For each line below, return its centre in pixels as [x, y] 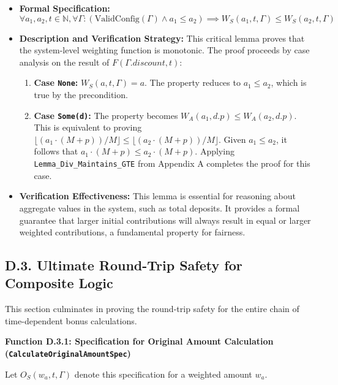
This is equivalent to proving [88, 127]
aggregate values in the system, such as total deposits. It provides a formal [160, 208]
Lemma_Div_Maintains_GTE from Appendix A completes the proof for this [172, 163]
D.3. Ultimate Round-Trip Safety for [124, 265]
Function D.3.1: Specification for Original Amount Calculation [139, 341]
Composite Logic [59, 283]
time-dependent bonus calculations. [71, 320]
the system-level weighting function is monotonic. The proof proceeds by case [164, 50]
